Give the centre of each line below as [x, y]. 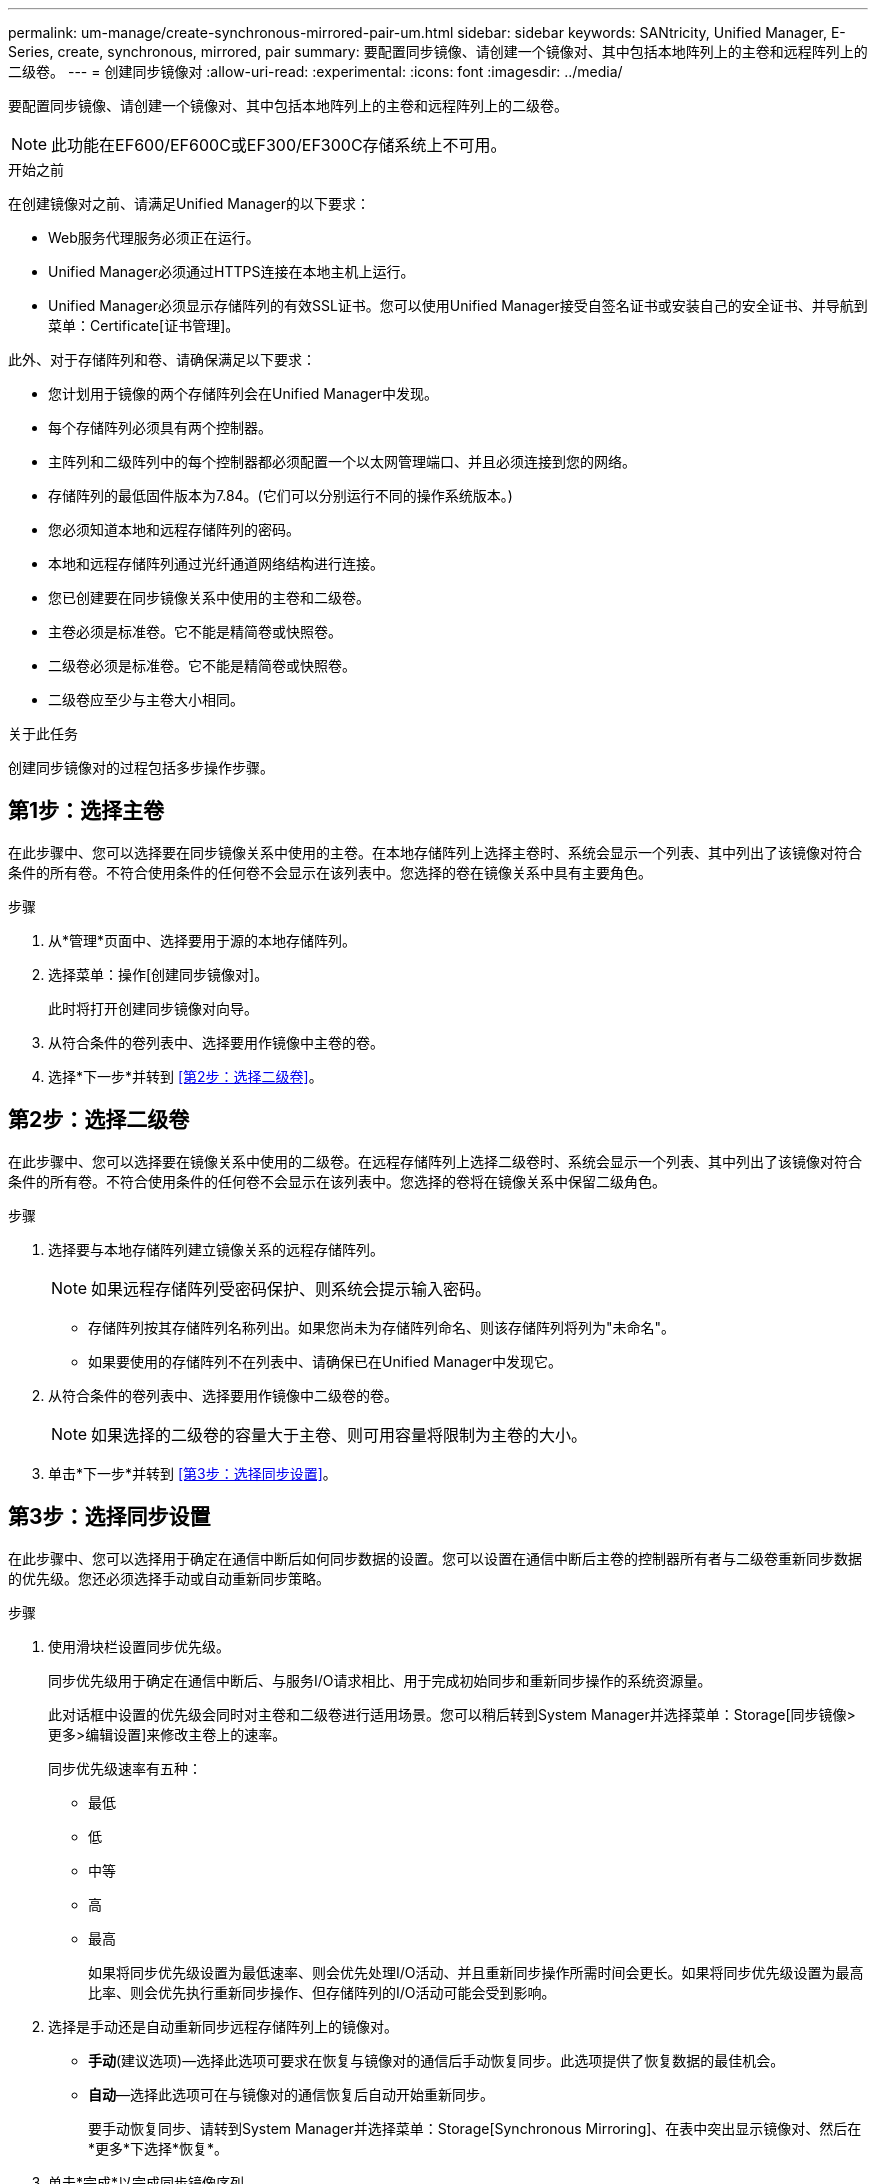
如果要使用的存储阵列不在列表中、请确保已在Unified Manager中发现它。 [325, 1361]
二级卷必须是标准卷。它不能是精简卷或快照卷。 [202, 665]
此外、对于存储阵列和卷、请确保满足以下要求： [162, 359]
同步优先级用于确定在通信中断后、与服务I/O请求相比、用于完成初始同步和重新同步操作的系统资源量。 [380, 1680]
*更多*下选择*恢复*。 [158, 2148]
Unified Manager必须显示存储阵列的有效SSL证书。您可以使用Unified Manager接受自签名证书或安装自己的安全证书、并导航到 [458, 305]
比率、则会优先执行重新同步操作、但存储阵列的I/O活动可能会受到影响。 [322, 1992]
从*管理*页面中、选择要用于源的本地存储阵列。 [202, 940]
